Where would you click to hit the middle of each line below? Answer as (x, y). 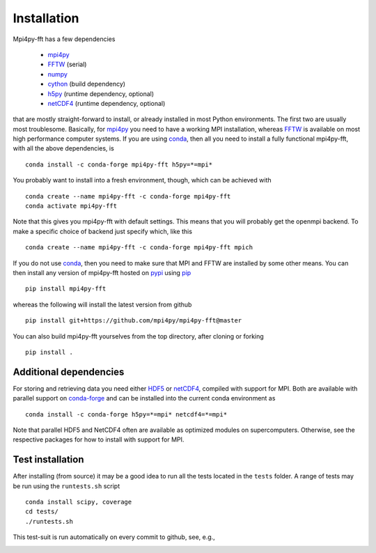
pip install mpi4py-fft (66, 289)
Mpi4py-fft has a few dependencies (64, 39)
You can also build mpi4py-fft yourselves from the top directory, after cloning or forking (138, 336)
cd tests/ (42, 512)
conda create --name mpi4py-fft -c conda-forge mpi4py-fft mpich (139, 248)
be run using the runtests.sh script (66, 486)
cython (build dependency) (86, 84)
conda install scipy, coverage (79, 502)
